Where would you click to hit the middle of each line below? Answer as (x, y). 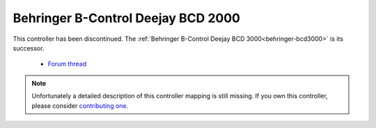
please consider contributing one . (80, 106)
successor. (29, 48)
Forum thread (67, 64)
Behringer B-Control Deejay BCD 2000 (126, 18)
